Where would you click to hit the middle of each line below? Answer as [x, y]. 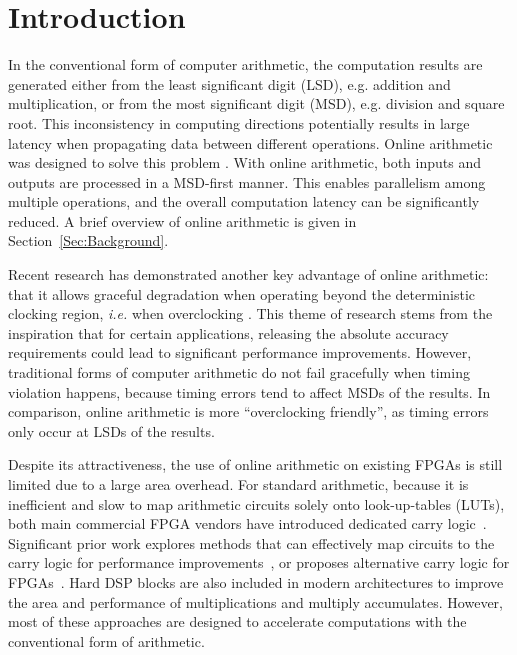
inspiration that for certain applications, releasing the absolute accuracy [228, 332]
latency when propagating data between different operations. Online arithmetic [250, 142]
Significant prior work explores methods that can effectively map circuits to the [251, 542]
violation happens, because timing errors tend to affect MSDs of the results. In [249, 391]
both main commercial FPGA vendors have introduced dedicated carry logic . [247, 523]
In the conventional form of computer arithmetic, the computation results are [245, 64]
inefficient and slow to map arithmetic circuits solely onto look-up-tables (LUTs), [256, 503]
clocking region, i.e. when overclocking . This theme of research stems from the [250, 313]
